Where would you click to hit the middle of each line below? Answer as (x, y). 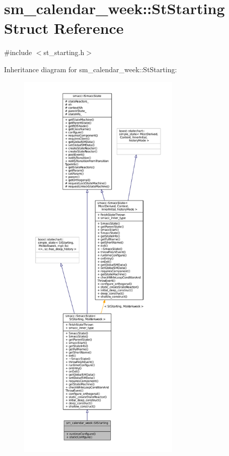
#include (18, 52)
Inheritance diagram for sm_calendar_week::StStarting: (91, 69)
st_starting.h (64, 52)
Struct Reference (64, 28)
